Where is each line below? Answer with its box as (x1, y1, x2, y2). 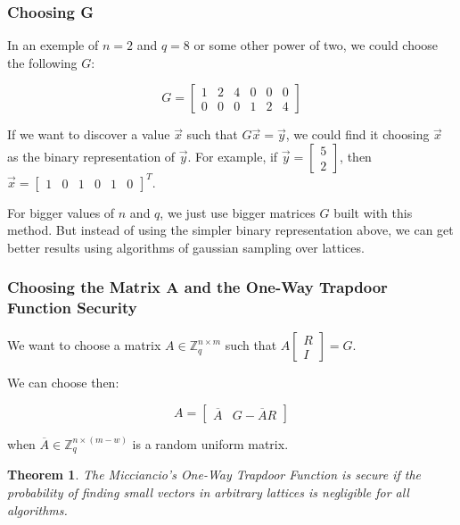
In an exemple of (7, 36, 99, 54)
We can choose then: (7, 373, 119, 392)
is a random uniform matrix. (132, 435, 289, 454)
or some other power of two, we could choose (193, 36, 439, 54)
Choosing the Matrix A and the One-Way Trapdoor (7, 276, 388, 298)
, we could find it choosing (285, 125, 430, 144)
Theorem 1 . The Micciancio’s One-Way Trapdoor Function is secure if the (7, 465, 422, 484)
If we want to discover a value (7, 125, 170, 144)
